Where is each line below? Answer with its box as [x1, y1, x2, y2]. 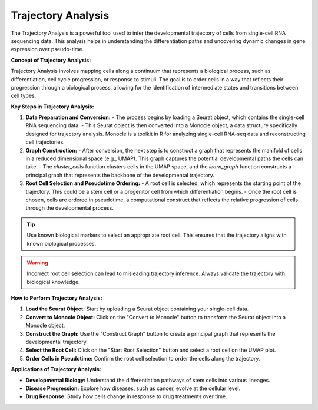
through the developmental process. [25, 204, 114, 211]
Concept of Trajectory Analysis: [11, 57, 91, 64]
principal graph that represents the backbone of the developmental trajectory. [25, 171, 215, 178]
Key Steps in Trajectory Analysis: [11, 103, 94, 110]
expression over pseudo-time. [11, 46, 84, 53]
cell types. [11, 92, 37, 100]
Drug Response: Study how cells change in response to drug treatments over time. [25, 393, 227, 400]
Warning [26, 259, 48, 266]
